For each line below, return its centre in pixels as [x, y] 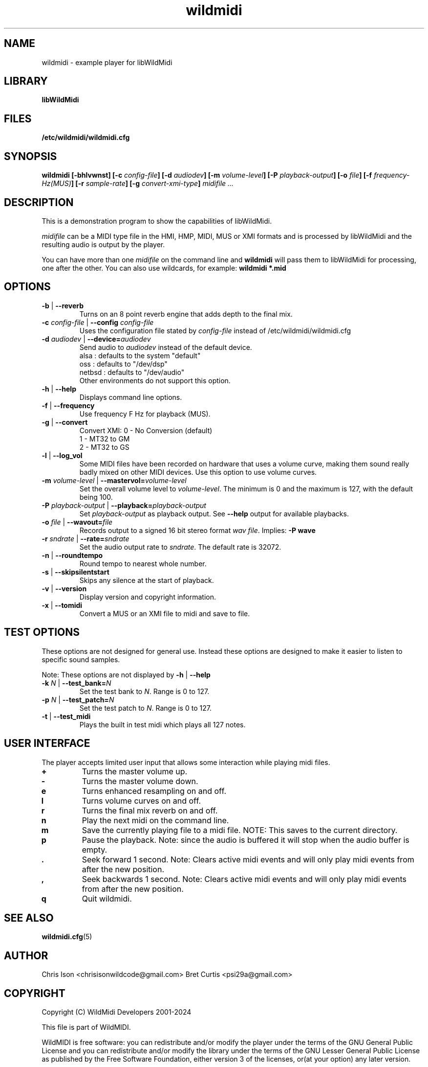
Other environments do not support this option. [155, 380]
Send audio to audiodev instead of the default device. [166, 347]
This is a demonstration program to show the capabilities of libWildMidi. [157, 221]
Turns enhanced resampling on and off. [154, 791]
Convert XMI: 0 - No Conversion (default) [146, 430]
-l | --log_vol [62, 455]
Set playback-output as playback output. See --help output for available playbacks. [214, 513]
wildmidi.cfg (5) [67, 937]
